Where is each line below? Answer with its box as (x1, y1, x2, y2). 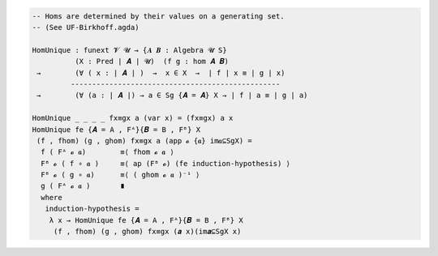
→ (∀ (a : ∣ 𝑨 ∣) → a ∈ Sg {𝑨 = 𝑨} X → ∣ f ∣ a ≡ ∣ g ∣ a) (36, 91, 308, 100)
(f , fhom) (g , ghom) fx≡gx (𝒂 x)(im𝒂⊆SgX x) (53, 227, 242, 237)
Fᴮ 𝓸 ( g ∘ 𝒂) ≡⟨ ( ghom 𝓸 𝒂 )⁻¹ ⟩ (41, 170, 200, 180)
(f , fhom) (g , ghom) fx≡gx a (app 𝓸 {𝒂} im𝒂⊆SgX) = (36, 136, 253, 145)
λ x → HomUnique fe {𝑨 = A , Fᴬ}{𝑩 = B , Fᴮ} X (49, 215, 243, 224)
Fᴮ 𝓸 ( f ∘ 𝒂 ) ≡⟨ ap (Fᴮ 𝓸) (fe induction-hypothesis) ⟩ (41, 159, 291, 168)
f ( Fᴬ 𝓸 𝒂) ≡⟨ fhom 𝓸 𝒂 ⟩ (41, 147, 174, 157)
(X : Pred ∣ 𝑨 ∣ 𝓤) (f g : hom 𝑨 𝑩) (74, 57, 229, 66)
